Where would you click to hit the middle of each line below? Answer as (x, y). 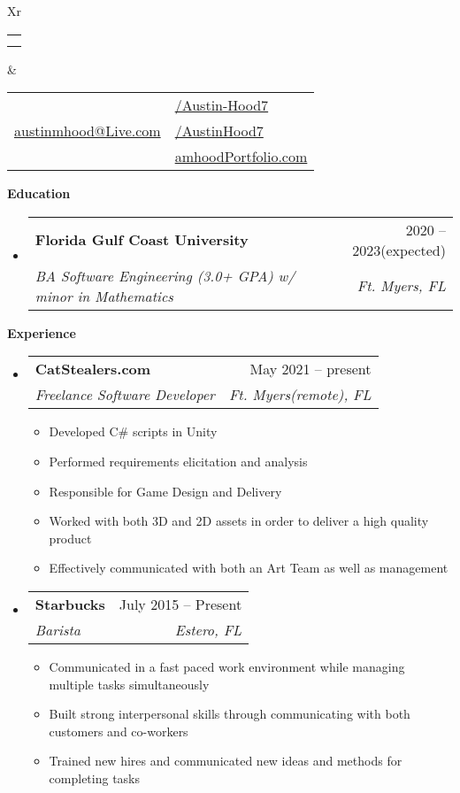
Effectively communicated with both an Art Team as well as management (249, 568)
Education (39, 193)
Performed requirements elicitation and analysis (178, 461)
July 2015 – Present (180, 604)
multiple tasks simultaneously (129, 684)
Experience (42, 332)
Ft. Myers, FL (401, 286)
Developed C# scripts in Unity (133, 431)
